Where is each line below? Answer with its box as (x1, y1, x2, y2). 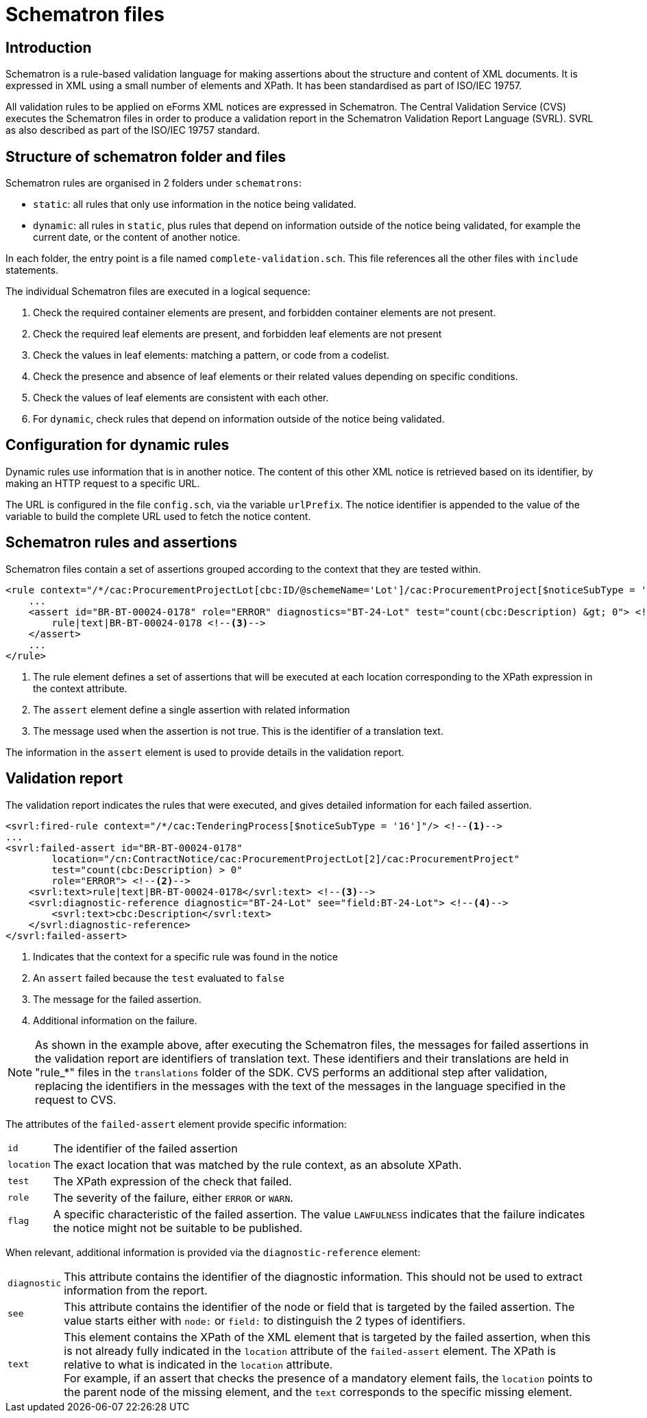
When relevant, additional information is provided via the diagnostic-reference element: (5, 1246, 421, 1258)
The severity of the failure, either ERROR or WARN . (53, 1190, 293, 1205)
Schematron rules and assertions (5, 534, 238, 552)
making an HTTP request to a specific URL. (5, 477, 200, 489)
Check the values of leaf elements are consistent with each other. (33, 392, 329, 404)
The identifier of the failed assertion (53, 1141, 238, 1155)
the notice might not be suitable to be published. (53, 1220, 303, 1235)
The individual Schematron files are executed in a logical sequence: (5, 285, 310, 298)
